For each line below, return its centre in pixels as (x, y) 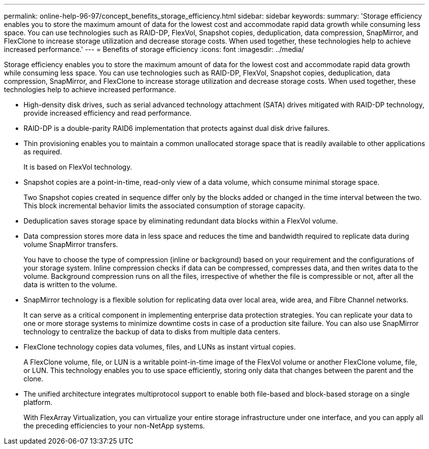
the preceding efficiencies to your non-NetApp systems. (114, 426)
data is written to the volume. (71, 285)
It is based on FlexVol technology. (78, 167)
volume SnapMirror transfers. (71, 244)
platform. (38, 402)
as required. (43, 152)
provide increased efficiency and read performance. (108, 113)
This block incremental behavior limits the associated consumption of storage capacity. (164, 206)
